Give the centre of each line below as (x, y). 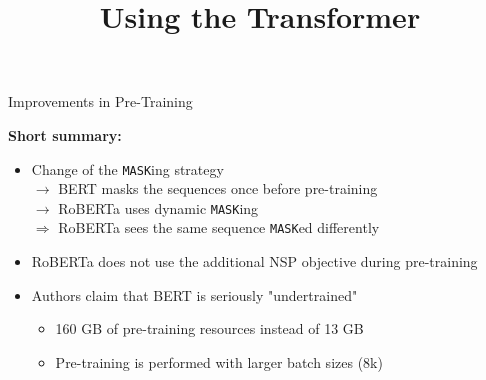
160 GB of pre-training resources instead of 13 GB (209, 328)
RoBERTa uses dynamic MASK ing (158, 207)
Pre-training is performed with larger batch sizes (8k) (219, 361)
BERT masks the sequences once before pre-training (218, 188)
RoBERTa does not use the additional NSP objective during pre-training (254, 261)
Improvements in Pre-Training (100, 101)
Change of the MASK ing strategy (127, 168)
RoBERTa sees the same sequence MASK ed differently (219, 227)
